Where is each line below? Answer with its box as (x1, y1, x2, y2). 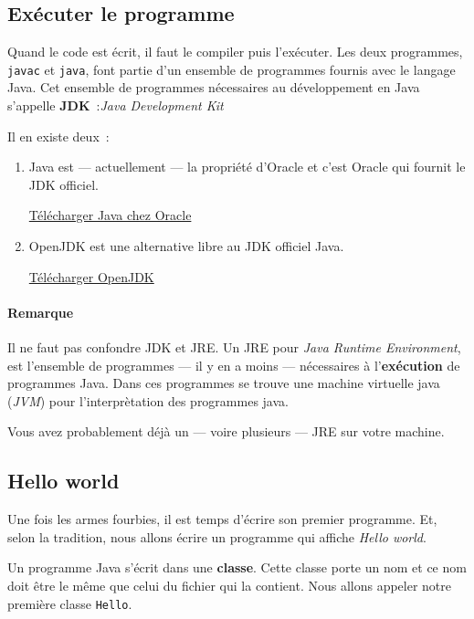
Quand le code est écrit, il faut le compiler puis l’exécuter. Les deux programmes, (7, 42, 463, 61)
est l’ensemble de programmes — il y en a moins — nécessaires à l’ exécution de (7, 355, 460, 374)
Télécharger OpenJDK (28, 267, 154, 286)
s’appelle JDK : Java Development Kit (7, 96, 224, 115)
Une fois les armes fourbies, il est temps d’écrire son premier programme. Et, (7, 509, 437, 529)
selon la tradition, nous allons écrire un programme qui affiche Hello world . (7, 527, 427, 546)
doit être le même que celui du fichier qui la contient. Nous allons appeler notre (7, 575, 452, 594)
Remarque (7, 302, 74, 321)
